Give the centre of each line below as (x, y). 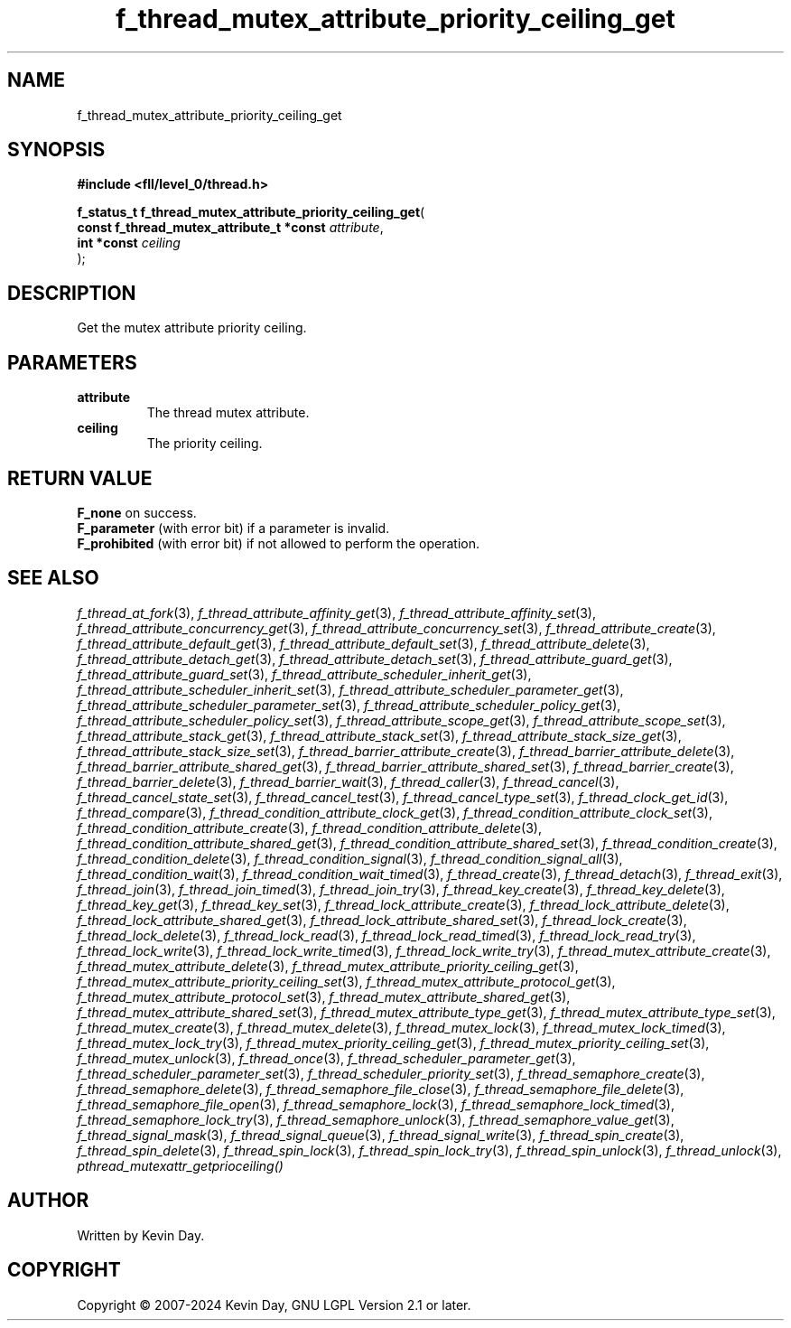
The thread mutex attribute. (228, 413)
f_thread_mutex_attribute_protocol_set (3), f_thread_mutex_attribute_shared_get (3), (324, 996)
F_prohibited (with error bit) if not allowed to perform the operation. (278, 543)
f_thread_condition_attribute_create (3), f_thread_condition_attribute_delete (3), (310, 828)
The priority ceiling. (205, 444)
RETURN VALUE (80, 478)
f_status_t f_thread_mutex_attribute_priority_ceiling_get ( (251, 212)
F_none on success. (137, 512)
